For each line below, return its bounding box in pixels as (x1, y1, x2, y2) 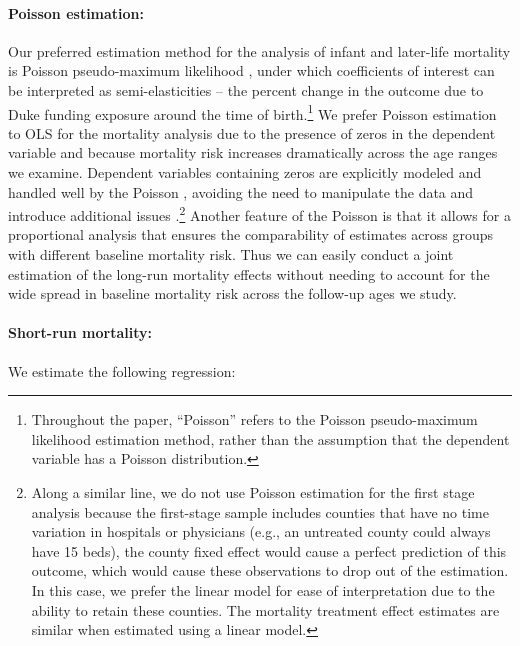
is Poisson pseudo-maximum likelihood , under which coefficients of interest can (8, 60, 495, 81)
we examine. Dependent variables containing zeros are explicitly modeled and (8, 162, 482, 183)
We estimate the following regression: (8, 360, 236, 381)
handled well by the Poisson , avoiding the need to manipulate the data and (8, 181, 474, 202)
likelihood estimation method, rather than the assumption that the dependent (31, 428, 510, 449)
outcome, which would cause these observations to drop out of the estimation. (31, 560, 509, 581)
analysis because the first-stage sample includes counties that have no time (31, 501, 489, 522)
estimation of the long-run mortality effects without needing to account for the (8, 263, 490, 284)
